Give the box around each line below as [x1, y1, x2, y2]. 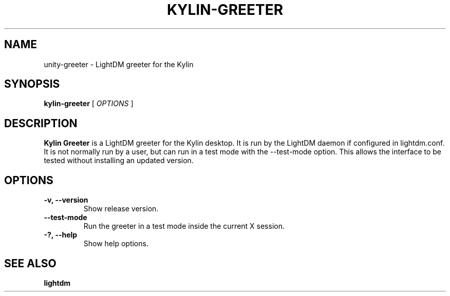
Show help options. [83, 239, 148, 248]
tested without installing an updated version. [44, 156, 194, 165]
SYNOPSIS [4, 77, 60, 91]
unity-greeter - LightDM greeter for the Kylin [44, 60, 194, 69]
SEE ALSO [4, 256, 57, 270]
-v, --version [44, 195, 88, 205]
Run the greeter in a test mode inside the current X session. [83, 222, 285, 231]
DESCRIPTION [4, 116, 78, 130]
